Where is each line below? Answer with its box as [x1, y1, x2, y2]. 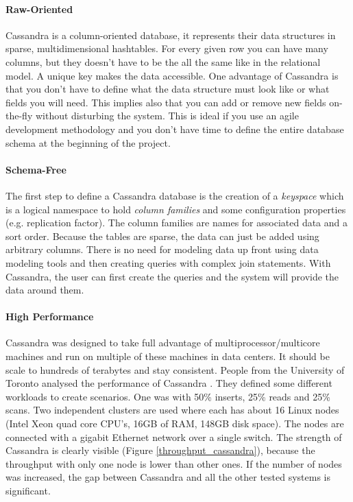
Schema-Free [5, 162, 66, 176]
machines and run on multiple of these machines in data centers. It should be [5, 349, 330, 363]
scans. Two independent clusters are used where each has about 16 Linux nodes [5, 403, 339, 417]
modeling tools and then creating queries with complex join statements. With [5, 255, 331, 270]
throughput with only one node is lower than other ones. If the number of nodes [5, 456, 342, 470]
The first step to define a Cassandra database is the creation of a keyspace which [5, 188, 344, 202]
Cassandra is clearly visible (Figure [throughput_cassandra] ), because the [5, 443, 315, 457]
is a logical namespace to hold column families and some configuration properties [5, 202, 346, 216]
